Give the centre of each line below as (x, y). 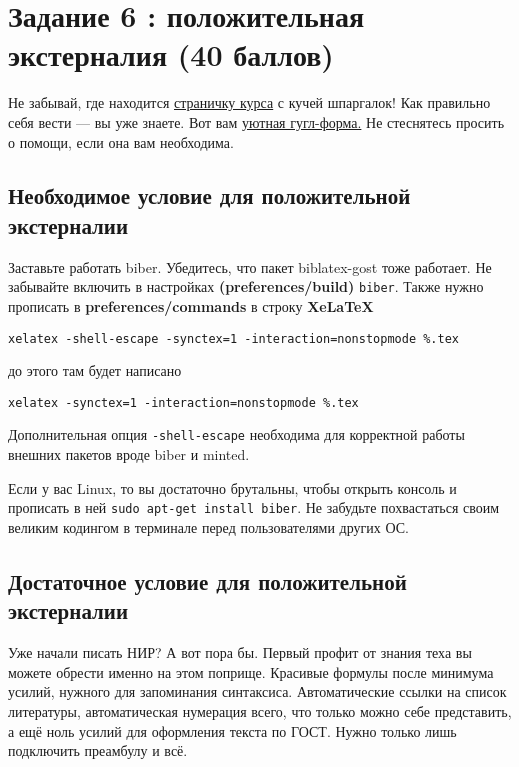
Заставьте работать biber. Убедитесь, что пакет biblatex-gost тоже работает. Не (250, 266)
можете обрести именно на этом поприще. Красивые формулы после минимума (251, 671)
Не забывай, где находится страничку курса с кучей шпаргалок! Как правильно (249, 102)
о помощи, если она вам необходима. (121, 141)
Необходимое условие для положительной (209, 195)
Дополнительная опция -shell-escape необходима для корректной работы (236, 434)
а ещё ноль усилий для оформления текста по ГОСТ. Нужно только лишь (232, 730)
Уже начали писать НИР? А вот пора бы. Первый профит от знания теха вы (240, 652)
